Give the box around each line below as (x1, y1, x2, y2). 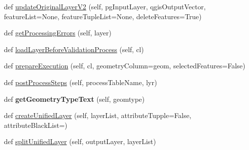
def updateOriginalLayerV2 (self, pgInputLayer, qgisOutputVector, (4, 1, 206, 11)
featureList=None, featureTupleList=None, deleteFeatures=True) (4, 11, 202, 21)
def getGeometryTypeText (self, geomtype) (4, 93, 145, 104)
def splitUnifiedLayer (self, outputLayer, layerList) (4, 136, 156, 147)
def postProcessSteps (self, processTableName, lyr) (4, 77, 157, 87)
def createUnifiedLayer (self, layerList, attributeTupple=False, (4, 110, 191, 120)
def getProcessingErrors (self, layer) (4, 28, 111, 38)
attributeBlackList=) (4, 120, 68, 130)
